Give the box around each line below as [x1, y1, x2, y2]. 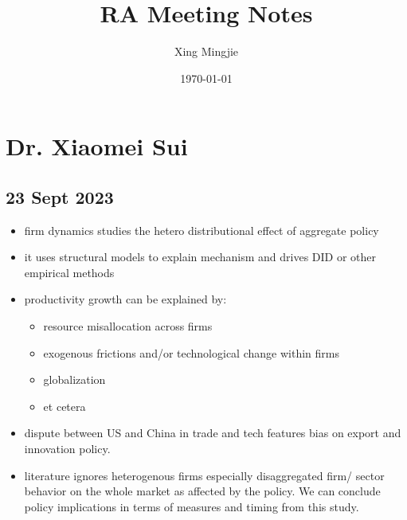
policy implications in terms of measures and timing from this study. [24, 498, 359, 514]
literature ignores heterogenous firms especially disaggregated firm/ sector [24, 467, 385, 483]
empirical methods [24, 264, 115, 280]
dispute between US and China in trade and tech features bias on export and [24, 424, 401, 441]
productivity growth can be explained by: [24, 291, 227, 307]
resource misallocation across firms [43, 318, 213, 334]
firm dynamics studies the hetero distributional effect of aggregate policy [24, 221, 379, 238]
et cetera [43, 397, 86, 414]
